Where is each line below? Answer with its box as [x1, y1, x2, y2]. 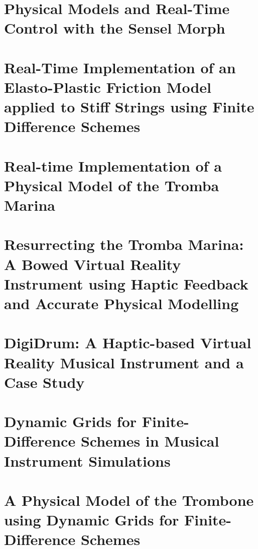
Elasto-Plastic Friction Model [4, 76, 212, 97]
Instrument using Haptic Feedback [4, 273, 248, 294]
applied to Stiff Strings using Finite [4, 96, 254, 117]
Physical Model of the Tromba [4, 175, 219, 195]
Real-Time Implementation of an [4, 57, 236, 77]
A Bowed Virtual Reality [4, 253, 181, 274]
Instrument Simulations [4, 450, 171, 471]
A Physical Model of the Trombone [4, 489, 254, 510]
